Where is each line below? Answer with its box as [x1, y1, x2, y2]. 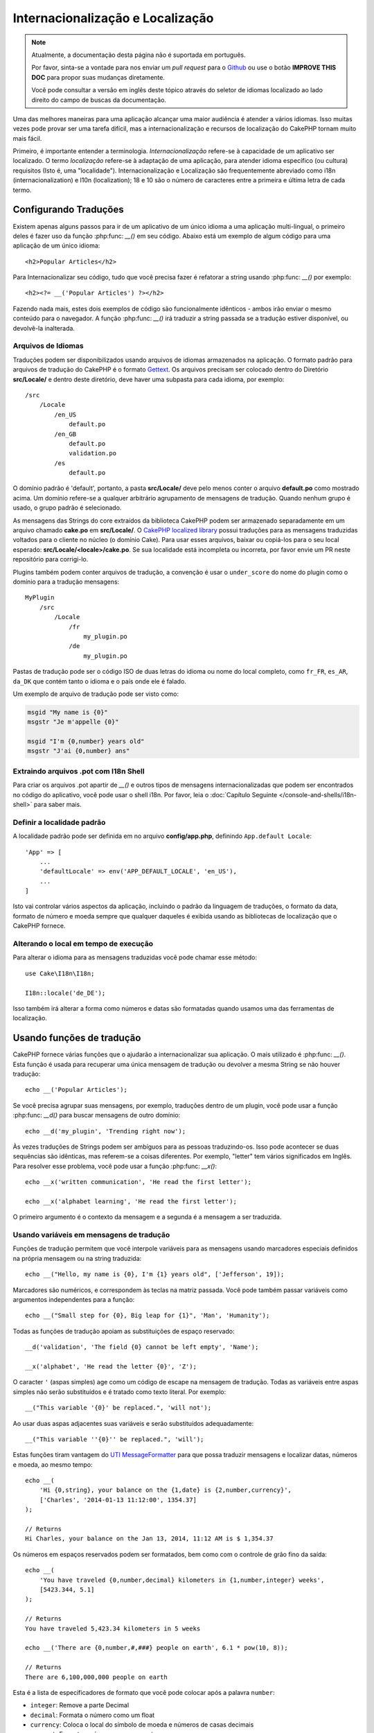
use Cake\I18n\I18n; [25, 969, 95, 977]
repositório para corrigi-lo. [12, 555, 89, 564]
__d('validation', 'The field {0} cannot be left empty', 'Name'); [25, 1343, 259, 1351]
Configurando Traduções [12, 204, 124, 216]
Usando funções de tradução [12, 1032, 141, 1044]
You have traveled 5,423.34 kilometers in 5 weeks [25, 1624, 201, 1632]
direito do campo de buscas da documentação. [31, 96, 166, 104]
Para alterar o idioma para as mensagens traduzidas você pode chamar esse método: [12, 953, 258, 961]
